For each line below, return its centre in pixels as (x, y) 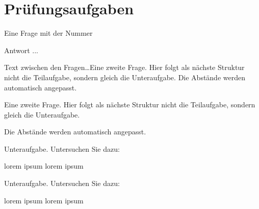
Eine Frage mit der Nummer (48, 33)
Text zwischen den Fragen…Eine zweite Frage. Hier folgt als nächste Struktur (124, 67)
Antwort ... (21, 50)
